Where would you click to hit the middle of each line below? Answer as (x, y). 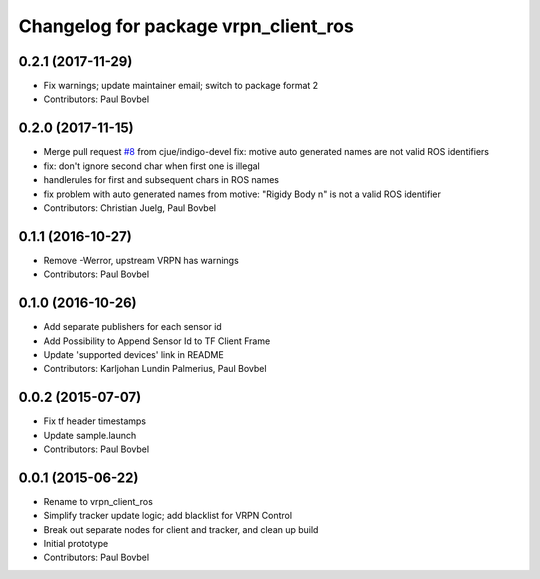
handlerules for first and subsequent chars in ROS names (161, 180)
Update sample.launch (90, 435)
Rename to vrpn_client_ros (98, 501)
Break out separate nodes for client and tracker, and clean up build (181, 529)
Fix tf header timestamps (95, 421)
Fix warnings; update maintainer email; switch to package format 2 (181, 86)
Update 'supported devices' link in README (133, 354)
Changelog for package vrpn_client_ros (186, 26)
